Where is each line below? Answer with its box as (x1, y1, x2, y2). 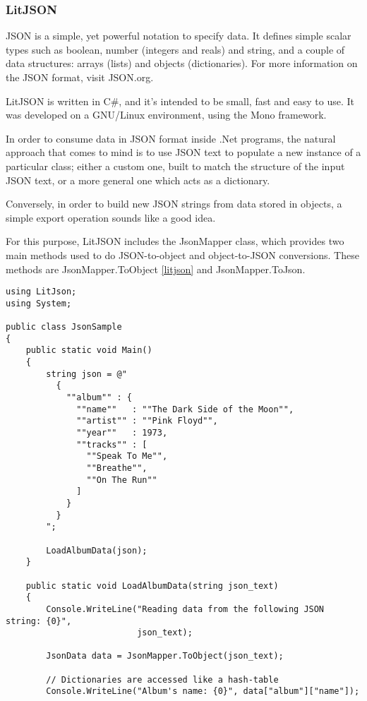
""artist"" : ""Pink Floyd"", (76, 416, 218, 426)
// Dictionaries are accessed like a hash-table (46, 674, 279, 685)
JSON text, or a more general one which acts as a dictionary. (6, 172, 270, 187)
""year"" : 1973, (76, 428, 168, 438)
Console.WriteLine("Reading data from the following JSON (46, 604, 325, 614)
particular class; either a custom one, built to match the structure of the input (6, 158, 345, 173)
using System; (6, 298, 72, 308)
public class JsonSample (6, 322, 122, 332)
